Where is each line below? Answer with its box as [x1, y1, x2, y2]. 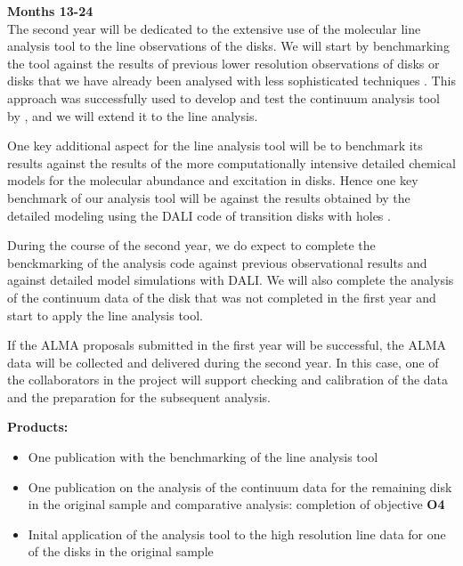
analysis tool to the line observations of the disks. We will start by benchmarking [7, 36, 450, 55]
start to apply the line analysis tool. [7, 305, 204, 324]
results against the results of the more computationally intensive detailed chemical [7, 153, 456, 172]
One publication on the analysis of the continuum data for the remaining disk [28, 477, 452, 496]
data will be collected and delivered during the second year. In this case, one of [7, 352, 439, 371]
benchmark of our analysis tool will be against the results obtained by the [7, 188, 410, 206]
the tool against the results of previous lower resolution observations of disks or [7, 53, 440, 72]
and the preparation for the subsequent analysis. [7, 387, 272, 406]
